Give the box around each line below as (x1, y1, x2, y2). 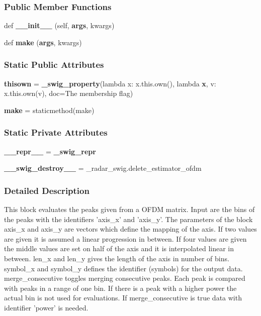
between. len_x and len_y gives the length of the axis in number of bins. (4, 253, 229, 263)
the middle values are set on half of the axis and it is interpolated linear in (4, 243, 234, 254)
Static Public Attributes (4, 58, 104, 71)
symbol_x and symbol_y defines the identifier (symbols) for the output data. (4, 263, 243, 273)
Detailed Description (4, 184, 90, 196)
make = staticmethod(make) (4, 104, 95, 115)
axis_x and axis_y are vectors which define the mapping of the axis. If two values (4, 224, 257, 234)
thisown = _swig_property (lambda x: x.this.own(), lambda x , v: (4, 78, 216, 88)
